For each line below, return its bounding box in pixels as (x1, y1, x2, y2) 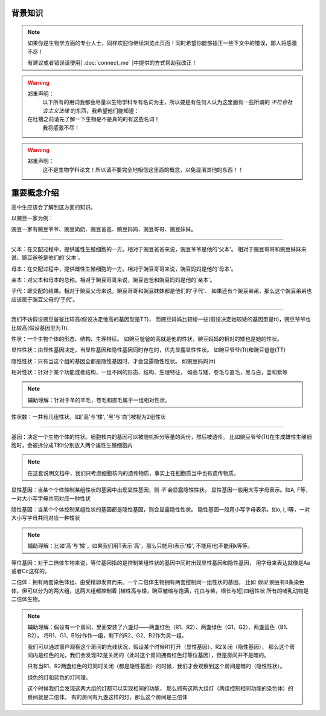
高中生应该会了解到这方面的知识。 (11, 203, 96, 211)
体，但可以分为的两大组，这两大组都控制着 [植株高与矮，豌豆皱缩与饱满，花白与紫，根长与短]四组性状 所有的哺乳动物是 (11, 587, 309, 594)
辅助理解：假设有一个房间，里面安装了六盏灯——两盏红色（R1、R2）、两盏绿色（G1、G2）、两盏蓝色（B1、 (27, 623, 292, 631)
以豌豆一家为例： (11, 215, 54, 222)
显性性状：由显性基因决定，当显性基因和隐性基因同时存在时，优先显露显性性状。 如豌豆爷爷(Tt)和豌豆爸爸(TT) (11, 346, 286, 353)
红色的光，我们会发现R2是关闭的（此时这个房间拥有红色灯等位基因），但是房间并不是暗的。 (43, 651, 270, 659)
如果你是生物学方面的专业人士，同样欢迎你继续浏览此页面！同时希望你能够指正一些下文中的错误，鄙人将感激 (27, 39, 297, 47)
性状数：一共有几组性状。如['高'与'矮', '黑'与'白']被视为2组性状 (11, 413, 166, 421)
